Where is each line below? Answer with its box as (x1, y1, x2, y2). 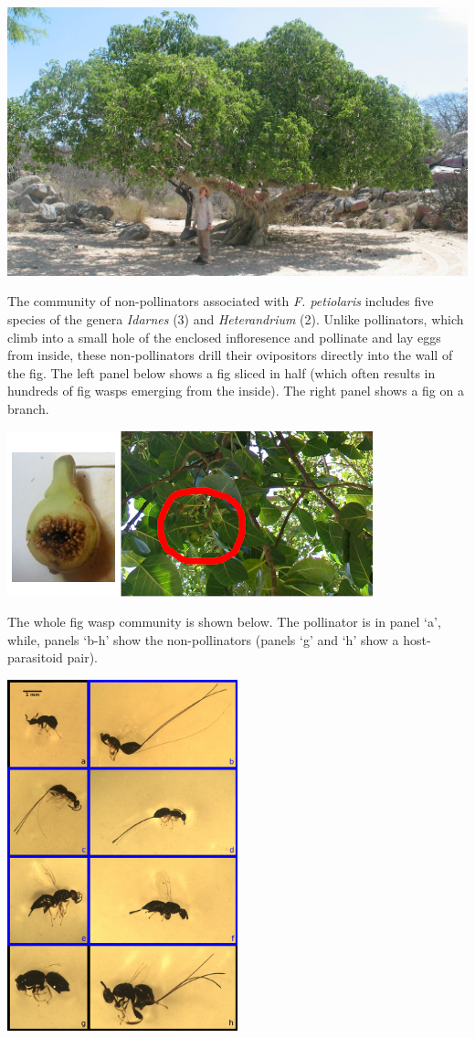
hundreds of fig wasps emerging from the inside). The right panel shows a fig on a (7, 381, 464, 400)
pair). (67, 648, 98, 667)
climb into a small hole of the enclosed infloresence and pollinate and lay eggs (7, 327, 441, 346)
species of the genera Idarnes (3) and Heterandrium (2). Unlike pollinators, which (7, 310, 464, 329)
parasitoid (7, 648, 63, 667)
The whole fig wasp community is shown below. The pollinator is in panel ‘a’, (7, 612, 441, 631)
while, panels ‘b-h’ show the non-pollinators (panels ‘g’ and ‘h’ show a (7, 630, 399, 649)
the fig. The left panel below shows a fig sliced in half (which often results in (7, 363, 436, 382)
